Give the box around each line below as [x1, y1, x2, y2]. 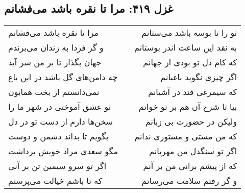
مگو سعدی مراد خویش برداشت [8, 145, 118, 157]
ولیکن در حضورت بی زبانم [145, 115, 237, 128]
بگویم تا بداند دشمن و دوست [8, 130, 109, 142]
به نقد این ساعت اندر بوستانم [134, 41, 237, 54]
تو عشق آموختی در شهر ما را [8, 101, 111, 113]
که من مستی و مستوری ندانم [134, 130, 237, 142]
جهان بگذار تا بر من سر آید [8, 56, 102, 68]
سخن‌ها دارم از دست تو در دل [8, 115, 113, 128]
